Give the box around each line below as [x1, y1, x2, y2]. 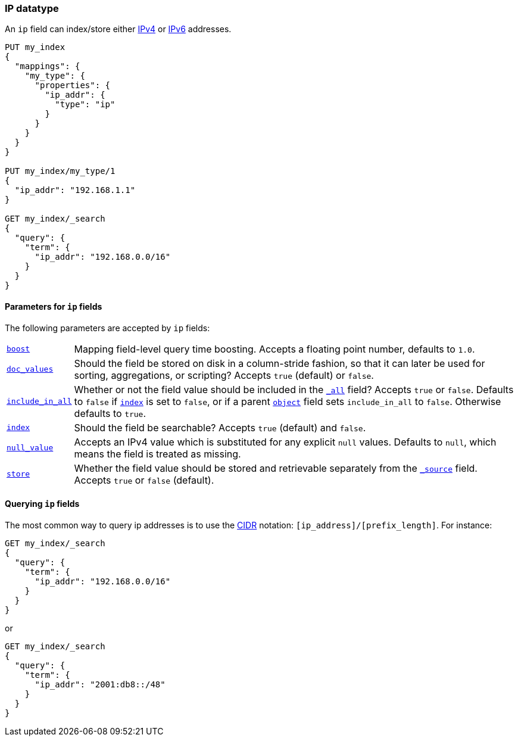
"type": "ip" [55, 99, 116, 110]
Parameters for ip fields [5, 301, 102, 312]
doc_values [7, 365, 54, 374]
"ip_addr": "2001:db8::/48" [35, 679, 166, 689]
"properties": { [35, 80, 111, 91]
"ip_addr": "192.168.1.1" [14, 185, 136, 195]
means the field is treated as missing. [74, 447, 241, 460]
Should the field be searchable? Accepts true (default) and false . [74, 421, 366, 434]
